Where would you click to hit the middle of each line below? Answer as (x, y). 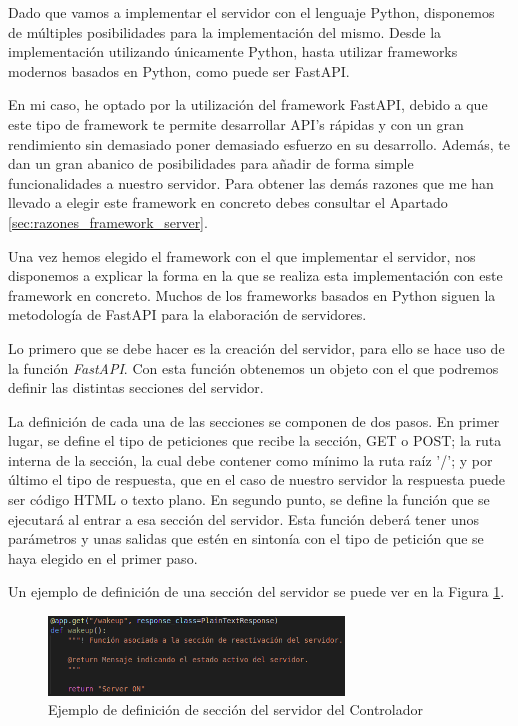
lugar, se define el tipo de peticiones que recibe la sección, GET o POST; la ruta (255, 440)
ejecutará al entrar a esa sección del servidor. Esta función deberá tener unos (244, 518)
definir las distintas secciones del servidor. (136, 387)
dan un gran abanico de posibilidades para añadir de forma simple (211, 163)
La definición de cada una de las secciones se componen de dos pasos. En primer (254, 420)
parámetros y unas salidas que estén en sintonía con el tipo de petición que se (246, 538)
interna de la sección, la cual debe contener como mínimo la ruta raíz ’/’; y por (250, 459)
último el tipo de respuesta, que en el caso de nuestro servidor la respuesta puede (256, 479)
